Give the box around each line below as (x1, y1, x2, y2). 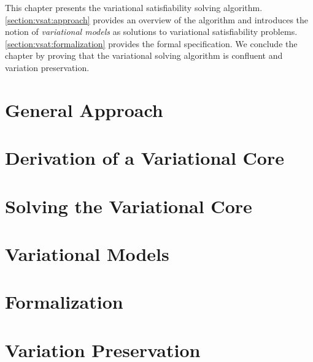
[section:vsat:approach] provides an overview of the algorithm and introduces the (5, 13, 309, 26)
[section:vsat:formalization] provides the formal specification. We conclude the (5, 37, 298, 50)
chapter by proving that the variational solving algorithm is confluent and (5, 49, 283, 62)
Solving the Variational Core (5, 193, 252, 218)
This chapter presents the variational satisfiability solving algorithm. (5, 1, 263, 13)
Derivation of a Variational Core (5, 145, 285, 170)
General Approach (5, 97, 163, 122)
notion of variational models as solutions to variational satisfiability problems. (5, 25, 298, 38)
